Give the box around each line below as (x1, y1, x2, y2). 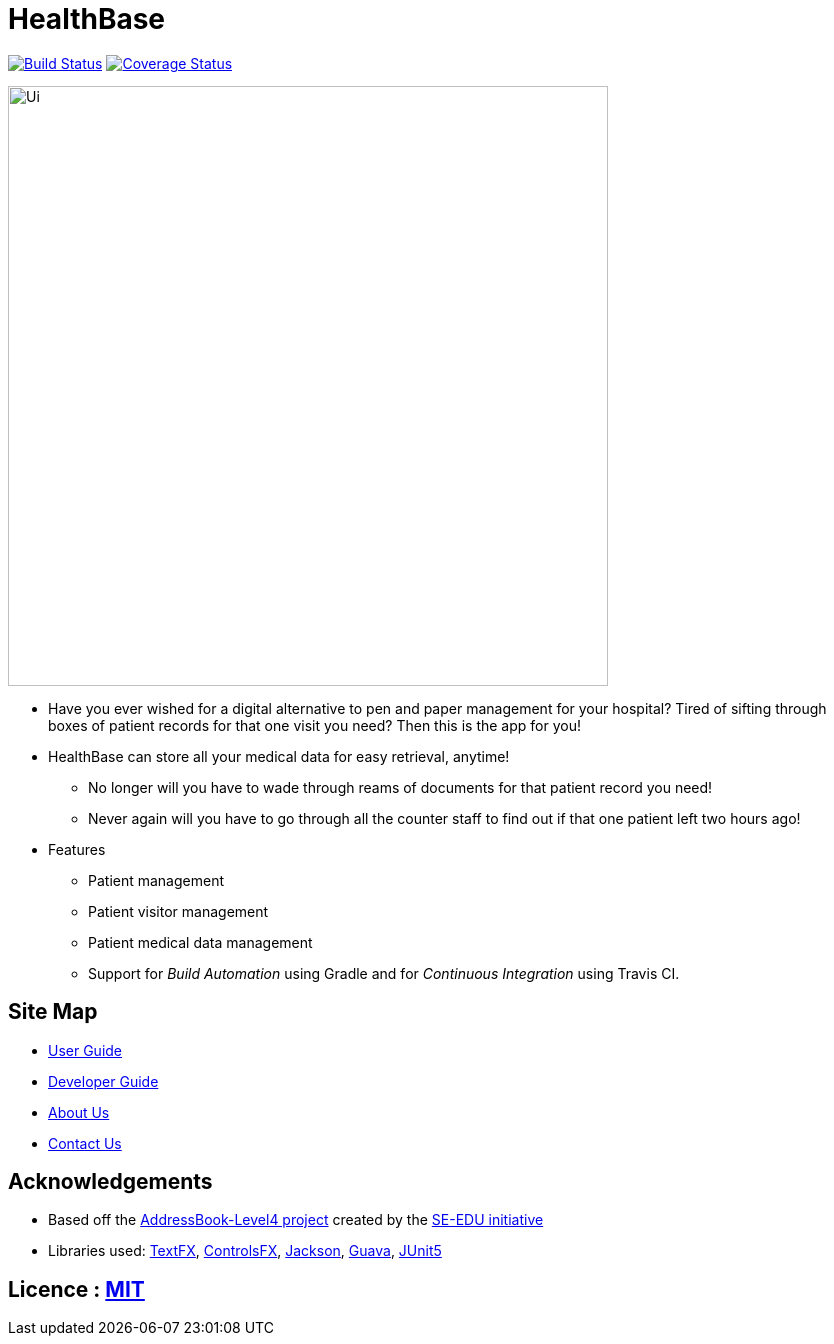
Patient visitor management (88, 902, 269, 920)
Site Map (8, 999, 98, 1025)
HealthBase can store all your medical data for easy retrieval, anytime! (48, 747, 510, 765)
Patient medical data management (88, 933, 313, 951)
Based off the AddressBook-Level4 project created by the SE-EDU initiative (48, 1211, 544, 1229)
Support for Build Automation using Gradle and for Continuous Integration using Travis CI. (88, 964, 680, 982)
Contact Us (48, 1134, 122, 1152)
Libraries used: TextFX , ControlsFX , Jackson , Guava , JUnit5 (48, 1242, 442, 1260)
